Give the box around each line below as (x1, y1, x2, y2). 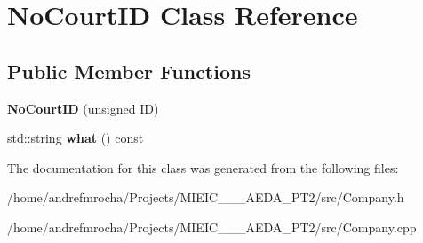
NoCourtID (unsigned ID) (7, 98, 159, 117)
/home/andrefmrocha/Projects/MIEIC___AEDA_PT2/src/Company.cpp (7, 217, 417, 236)
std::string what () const (7, 129, 144, 147)
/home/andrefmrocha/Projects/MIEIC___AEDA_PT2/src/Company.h (7, 188, 404, 207)
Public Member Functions (7, 57, 251, 84)
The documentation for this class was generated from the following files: (7, 158, 399, 176)
